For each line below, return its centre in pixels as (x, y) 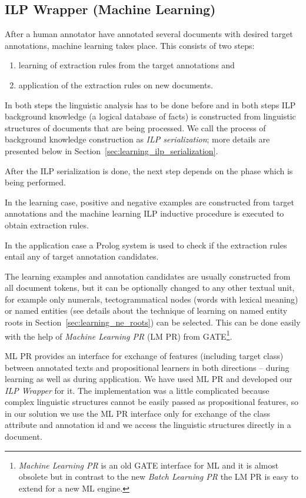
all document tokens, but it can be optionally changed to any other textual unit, (150, 288)
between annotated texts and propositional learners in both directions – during (147, 367)
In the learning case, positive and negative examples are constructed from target (150, 202)
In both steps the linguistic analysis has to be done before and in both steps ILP (150, 104)
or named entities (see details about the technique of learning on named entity (146, 311)
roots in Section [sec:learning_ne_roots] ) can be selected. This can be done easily (153, 322)
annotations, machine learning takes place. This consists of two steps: (130, 45)
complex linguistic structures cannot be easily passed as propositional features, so (152, 402)
